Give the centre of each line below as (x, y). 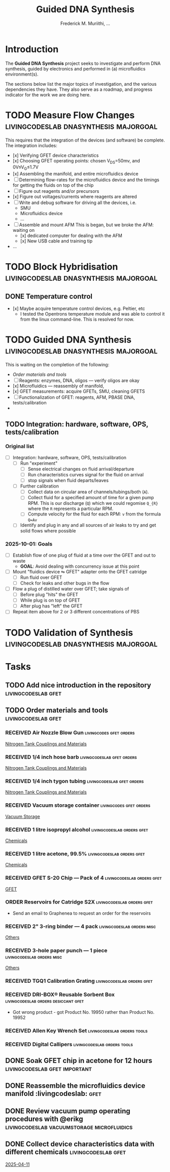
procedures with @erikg (44, 1119)
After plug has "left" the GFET (51, 606)
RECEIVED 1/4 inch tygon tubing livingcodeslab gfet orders (75, 781)
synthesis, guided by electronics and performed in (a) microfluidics (75, 68)
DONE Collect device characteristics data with (80, 1144)
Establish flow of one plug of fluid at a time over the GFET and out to (84, 555)
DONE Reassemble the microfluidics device (75, 1086)
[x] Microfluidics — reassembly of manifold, (58, 386)
